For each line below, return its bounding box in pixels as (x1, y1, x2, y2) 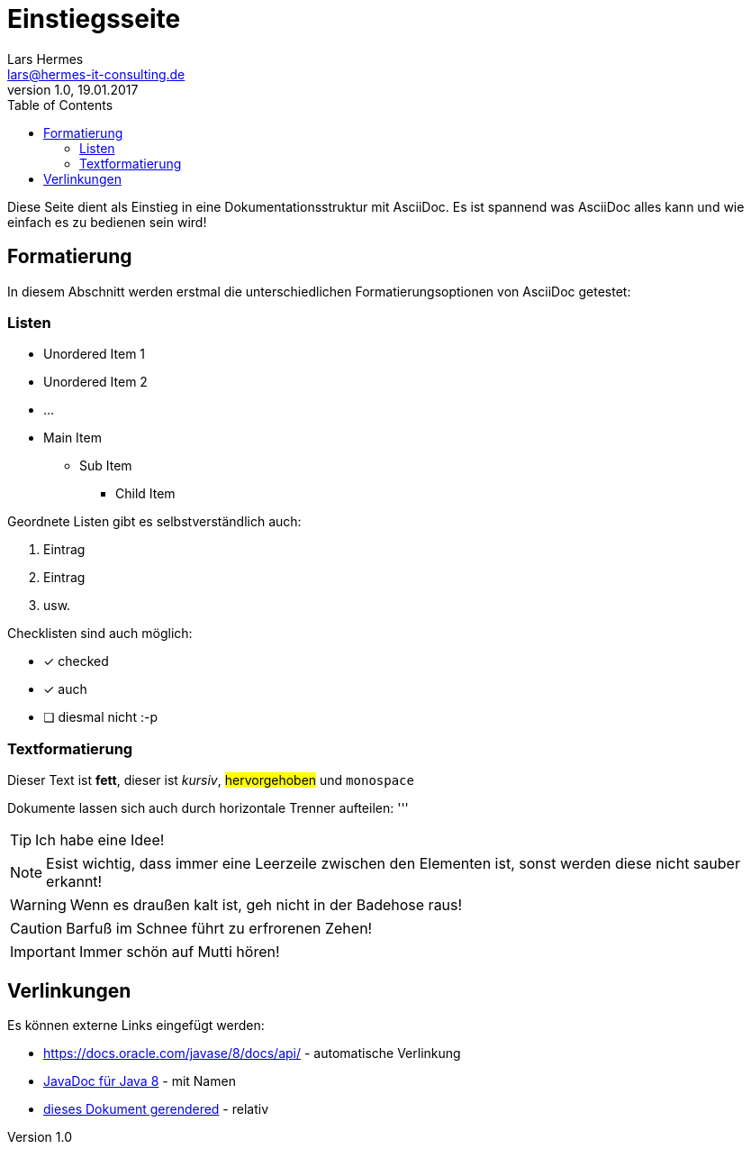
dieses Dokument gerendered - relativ (43, 1100, 269, 1117)
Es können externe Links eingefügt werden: (7, 1017, 265, 1033)
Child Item (115, 486, 176, 502)
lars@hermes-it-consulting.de (7, 66, 185, 82)
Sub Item (79, 458, 132, 474)
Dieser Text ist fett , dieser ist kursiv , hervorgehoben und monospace (7, 772, 414, 789)
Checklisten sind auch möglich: (7, 625, 193, 642)
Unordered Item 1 (43, 346, 146, 362)
